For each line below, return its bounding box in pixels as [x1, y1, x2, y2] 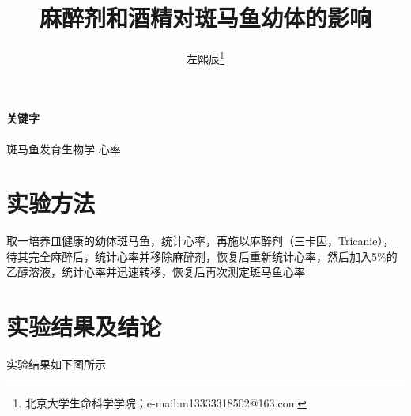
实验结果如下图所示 [6, 356, 106, 373]
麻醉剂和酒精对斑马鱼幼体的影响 [39, 2, 371, 34]
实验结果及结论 [6, 310, 162, 342]
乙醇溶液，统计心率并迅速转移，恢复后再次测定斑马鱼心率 [6, 263, 305, 280]
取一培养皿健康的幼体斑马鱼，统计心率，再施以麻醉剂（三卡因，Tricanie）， [6, 233, 394, 249]
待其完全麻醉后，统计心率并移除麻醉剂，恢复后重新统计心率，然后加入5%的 [6, 248, 398, 264]
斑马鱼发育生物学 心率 [6, 140, 121, 157]
